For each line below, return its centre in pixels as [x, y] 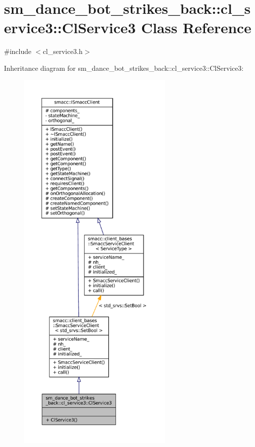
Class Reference [196, 27]
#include [18, 51]
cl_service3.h [63, 51]
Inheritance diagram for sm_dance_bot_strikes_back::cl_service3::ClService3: [124, 68]
